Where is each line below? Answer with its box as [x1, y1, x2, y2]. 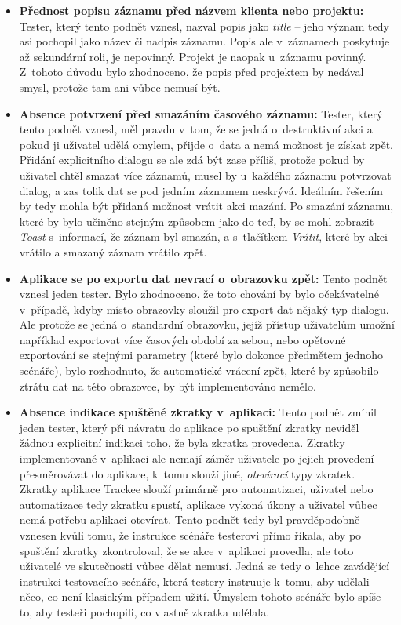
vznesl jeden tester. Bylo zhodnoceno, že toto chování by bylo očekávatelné [19, 285, 379, 302]
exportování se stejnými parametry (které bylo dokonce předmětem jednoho [19, 347, 383, 363]
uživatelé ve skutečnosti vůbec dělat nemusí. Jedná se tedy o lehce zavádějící [19, 558, 390, 574]
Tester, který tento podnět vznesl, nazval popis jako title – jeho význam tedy [19, 17, 389, 34]
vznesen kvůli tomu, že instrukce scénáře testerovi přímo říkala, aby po [19, 527, 362, 543]
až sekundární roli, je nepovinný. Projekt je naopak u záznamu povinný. [19, 48, 366, 64]
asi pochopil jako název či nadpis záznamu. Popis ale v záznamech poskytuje [19, 33, 390, 49]
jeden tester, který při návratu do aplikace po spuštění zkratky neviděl [19, 419, 359, 435]
